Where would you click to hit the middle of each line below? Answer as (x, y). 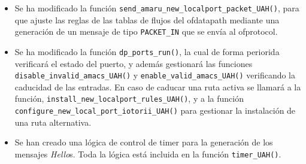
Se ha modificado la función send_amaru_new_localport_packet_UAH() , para (157, 8)
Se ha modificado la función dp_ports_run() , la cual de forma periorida (147, 51)
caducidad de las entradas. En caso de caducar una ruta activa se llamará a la (158, 86)
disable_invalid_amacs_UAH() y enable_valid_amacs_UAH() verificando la (155, 75)
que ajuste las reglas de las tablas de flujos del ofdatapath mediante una (147, 19)
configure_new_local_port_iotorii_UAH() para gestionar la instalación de (155, 110)
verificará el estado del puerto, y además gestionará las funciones (134, 63)
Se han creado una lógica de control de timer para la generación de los (144, 142)
